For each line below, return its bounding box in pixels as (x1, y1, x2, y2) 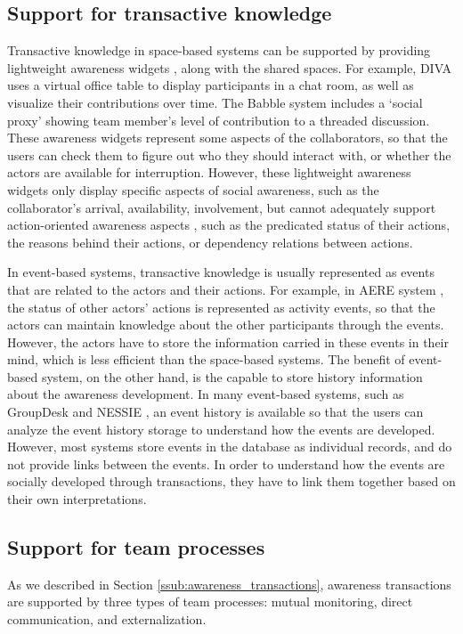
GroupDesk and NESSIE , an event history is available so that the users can (7, 402, 424, 421)
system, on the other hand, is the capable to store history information (41, 367, 423, 386)
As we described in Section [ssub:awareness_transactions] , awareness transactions (7, 574, 451, 593)
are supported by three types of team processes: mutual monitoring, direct (7, 592, 413, 611)
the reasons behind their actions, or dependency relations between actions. (7, 232, 413, 251)
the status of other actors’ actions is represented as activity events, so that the (7, 297, 435, 316)
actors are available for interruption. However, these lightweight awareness (7, 163, 411, 182)
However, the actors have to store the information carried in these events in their (7, 332, 449, 351)
